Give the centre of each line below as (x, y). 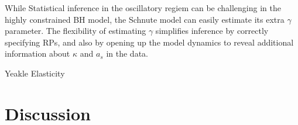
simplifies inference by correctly (212, 31)
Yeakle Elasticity (35, 73)
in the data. (127, 53)
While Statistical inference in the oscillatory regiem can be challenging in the (143, 8)
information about (37, 53)
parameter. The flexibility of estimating (76, 31)
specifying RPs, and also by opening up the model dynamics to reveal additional (149, 42)
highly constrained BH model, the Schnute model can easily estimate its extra (145, 19)
